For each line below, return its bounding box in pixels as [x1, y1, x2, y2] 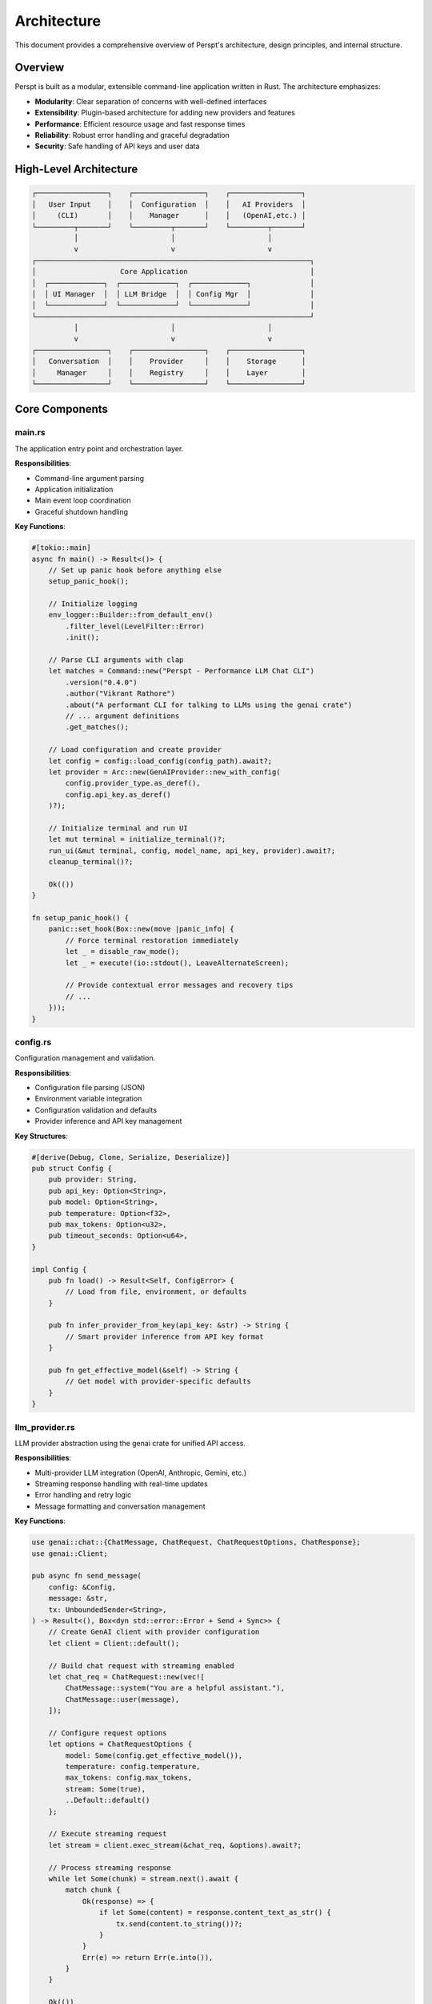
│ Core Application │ [31, 267, 315, 277]
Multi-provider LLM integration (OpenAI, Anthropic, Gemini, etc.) [34, 1468, 247, 1477]
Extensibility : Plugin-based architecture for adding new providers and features [34, 108, 296, 118]
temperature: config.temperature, [65, 1762, 201, 1772]
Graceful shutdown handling [34, 507, 128, 516]
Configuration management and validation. [14, 1053, 156, 1063]
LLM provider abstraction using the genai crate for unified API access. [14, 1438, 246, 1448]
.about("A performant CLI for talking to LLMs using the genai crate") [65, 700, 353, 709]
